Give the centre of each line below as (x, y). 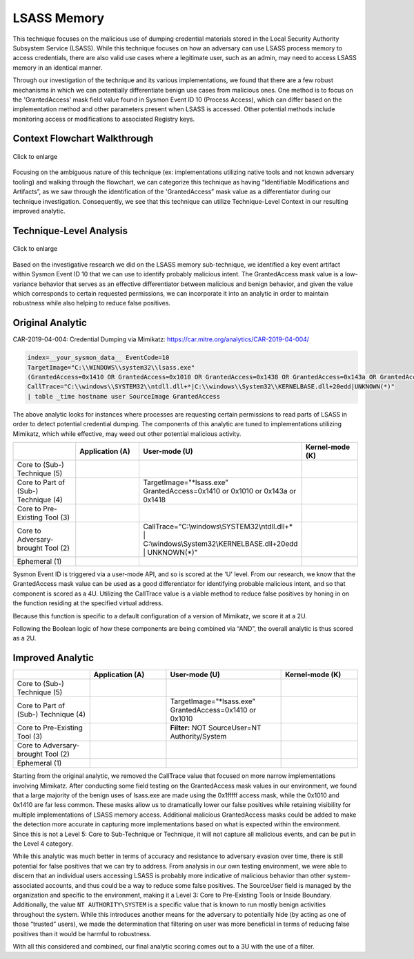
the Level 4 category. (43, 844)
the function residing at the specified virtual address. (88, 603)
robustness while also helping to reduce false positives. (92, 303)
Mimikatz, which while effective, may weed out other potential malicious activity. (127, 434)
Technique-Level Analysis (70, 230)
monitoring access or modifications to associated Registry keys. (104, 119)
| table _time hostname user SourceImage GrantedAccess (124, 396)
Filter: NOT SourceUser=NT (216, 728)
